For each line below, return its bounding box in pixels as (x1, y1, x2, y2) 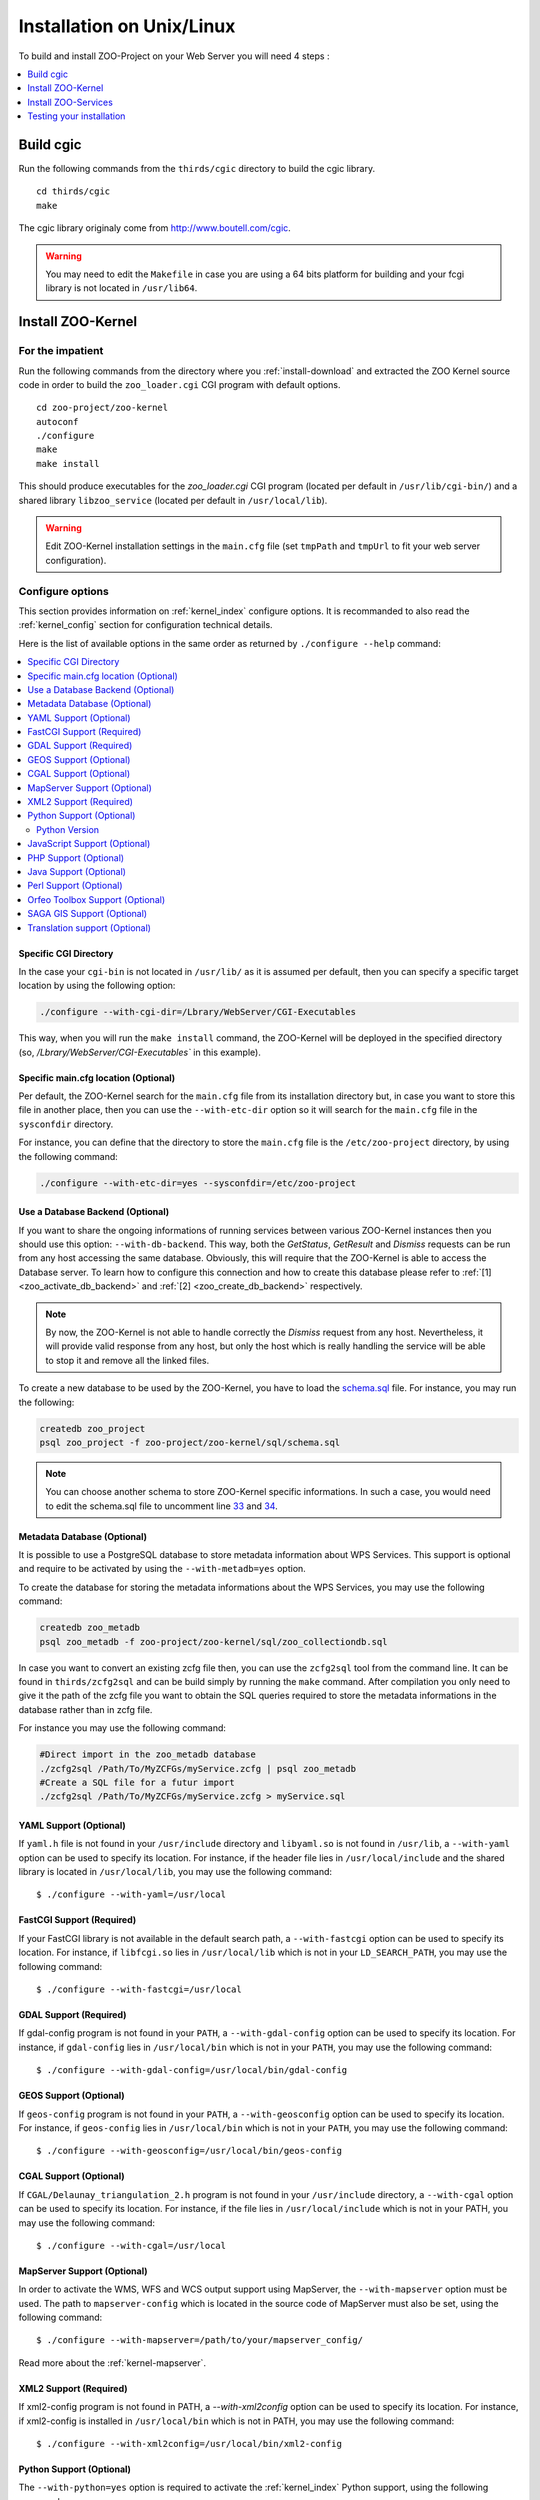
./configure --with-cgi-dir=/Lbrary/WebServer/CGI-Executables (39, 1006, 357, 1018)
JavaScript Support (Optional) (27, 838, 151, 850)
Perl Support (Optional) (27, 880, 124, 892)
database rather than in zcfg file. (18, 1703, 153, 1715)
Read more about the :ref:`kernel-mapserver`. (18, 2356, 207, 2369)
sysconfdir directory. (18, 1118, 114, 1130)
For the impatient (18, 344, 104, 358)
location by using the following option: (18, 980, 176, 992)
